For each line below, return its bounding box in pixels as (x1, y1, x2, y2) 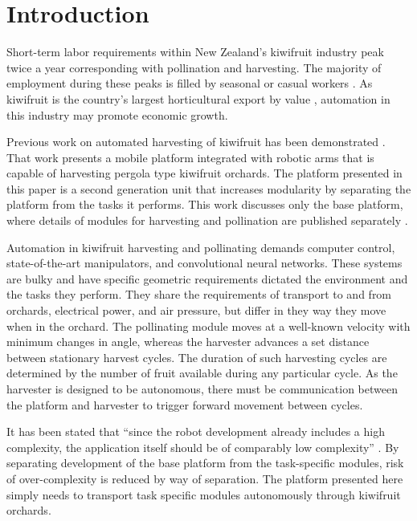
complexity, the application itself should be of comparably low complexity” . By (6, 438, 399, 455)
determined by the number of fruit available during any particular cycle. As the (6, 364, 398, 381)
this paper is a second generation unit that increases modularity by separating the (6, 180, 411, 197)
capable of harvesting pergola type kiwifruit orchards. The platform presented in (6, 165, 403, 181)
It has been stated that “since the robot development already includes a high (6, 423, 385, 440)
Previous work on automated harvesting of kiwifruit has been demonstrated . (6, 133, 386, 150)
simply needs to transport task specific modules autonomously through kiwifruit (6, 486, 401, 503)
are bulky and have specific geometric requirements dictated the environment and (6, 270, 408, 287)
